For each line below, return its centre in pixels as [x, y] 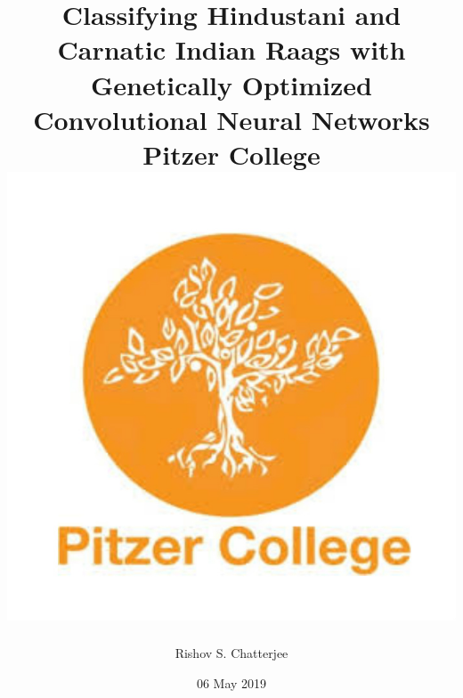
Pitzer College [231, 154]
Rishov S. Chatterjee [231, 653]
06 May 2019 [231, 682]
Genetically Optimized [231, 84]
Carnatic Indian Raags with [231, 49]
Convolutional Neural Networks [231, 119]
